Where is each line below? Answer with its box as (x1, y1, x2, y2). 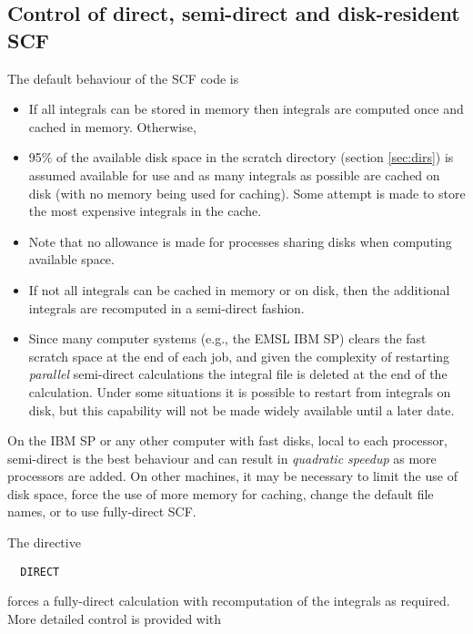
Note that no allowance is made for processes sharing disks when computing (28, 231, 452, 251)
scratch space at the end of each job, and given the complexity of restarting (28, 346, 450, 365)
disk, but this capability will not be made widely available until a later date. (28, 400, 455, 419)
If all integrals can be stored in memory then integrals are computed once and (28, 99, 464, 118)
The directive (7, 533, 81, 552)
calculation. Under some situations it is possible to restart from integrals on (28, 382, 451, 401)
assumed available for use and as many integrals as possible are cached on (28, 165, 440, 184)
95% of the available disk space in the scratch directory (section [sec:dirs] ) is (28, 148, 454, 167)
